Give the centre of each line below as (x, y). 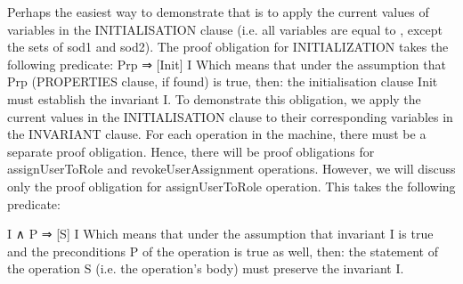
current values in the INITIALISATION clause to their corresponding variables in (230, 116)
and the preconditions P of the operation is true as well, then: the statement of (223, 251)
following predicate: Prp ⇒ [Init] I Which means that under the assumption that (227, 64)
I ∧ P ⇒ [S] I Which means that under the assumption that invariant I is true (220, 234)
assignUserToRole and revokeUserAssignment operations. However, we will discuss (231, 169)
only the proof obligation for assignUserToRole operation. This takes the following (231, 186)
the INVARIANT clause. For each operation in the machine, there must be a (217, 134)
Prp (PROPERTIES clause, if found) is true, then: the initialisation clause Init (223, 81)
